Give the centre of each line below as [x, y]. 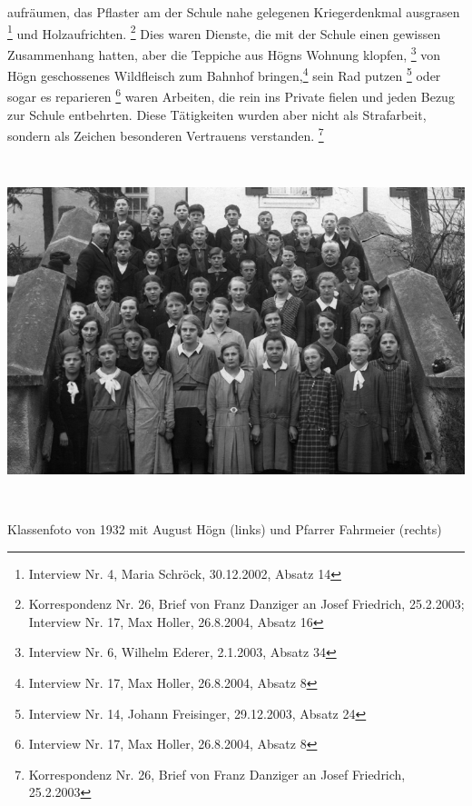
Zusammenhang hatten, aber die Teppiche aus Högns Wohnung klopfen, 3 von [224, 53]
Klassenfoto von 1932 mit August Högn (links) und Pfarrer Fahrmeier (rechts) [225, 529]
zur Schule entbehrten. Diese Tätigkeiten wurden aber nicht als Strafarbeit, [217, 114]
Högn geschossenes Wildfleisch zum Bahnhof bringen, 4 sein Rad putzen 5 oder [224, 74]
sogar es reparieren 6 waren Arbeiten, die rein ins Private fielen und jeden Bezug [231, 95]
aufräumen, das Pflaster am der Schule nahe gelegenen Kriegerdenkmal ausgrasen [234, 12]
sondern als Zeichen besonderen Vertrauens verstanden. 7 [166, 134]
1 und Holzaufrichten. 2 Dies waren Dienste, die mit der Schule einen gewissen [224, 32]
